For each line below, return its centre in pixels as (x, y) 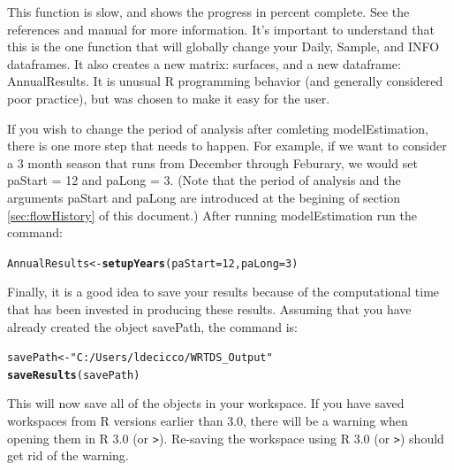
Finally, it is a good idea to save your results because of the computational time (223, 292)
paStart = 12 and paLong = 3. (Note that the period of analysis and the (204, 180)
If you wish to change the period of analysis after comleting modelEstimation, (218, 128)
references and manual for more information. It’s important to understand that (221, 29)
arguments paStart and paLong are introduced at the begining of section (204, 197)
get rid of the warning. (68, 455)
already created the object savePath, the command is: (153, 326)
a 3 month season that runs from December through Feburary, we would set (212, 162)
